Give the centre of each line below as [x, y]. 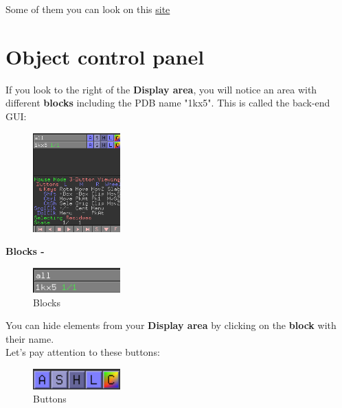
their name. [30, 338]
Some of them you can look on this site [88, 9]
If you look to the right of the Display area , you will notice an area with [161, 89]
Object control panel [105, 56]
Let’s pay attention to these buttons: [83, 352]
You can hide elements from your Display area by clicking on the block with [171, 325]
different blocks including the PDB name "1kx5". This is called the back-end [168, 103]
